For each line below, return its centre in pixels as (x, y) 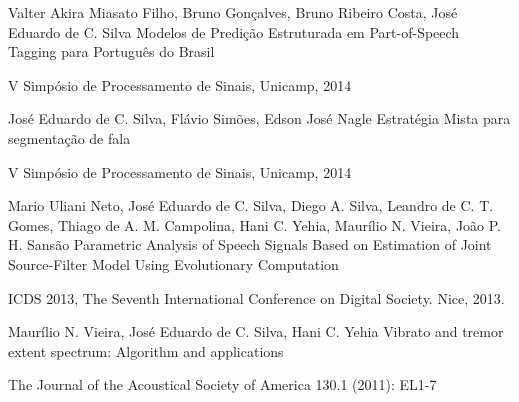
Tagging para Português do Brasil (111, 51)
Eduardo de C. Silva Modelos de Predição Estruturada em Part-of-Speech (234, 31)
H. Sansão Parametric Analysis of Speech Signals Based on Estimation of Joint (250, 244)
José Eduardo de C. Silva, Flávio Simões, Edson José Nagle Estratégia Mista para (259, 118)
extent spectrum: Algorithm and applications (146, 350)
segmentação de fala (69, 137)
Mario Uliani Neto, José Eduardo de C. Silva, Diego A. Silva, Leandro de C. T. (251, 205)
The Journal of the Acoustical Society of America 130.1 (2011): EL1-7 (222, 384)
